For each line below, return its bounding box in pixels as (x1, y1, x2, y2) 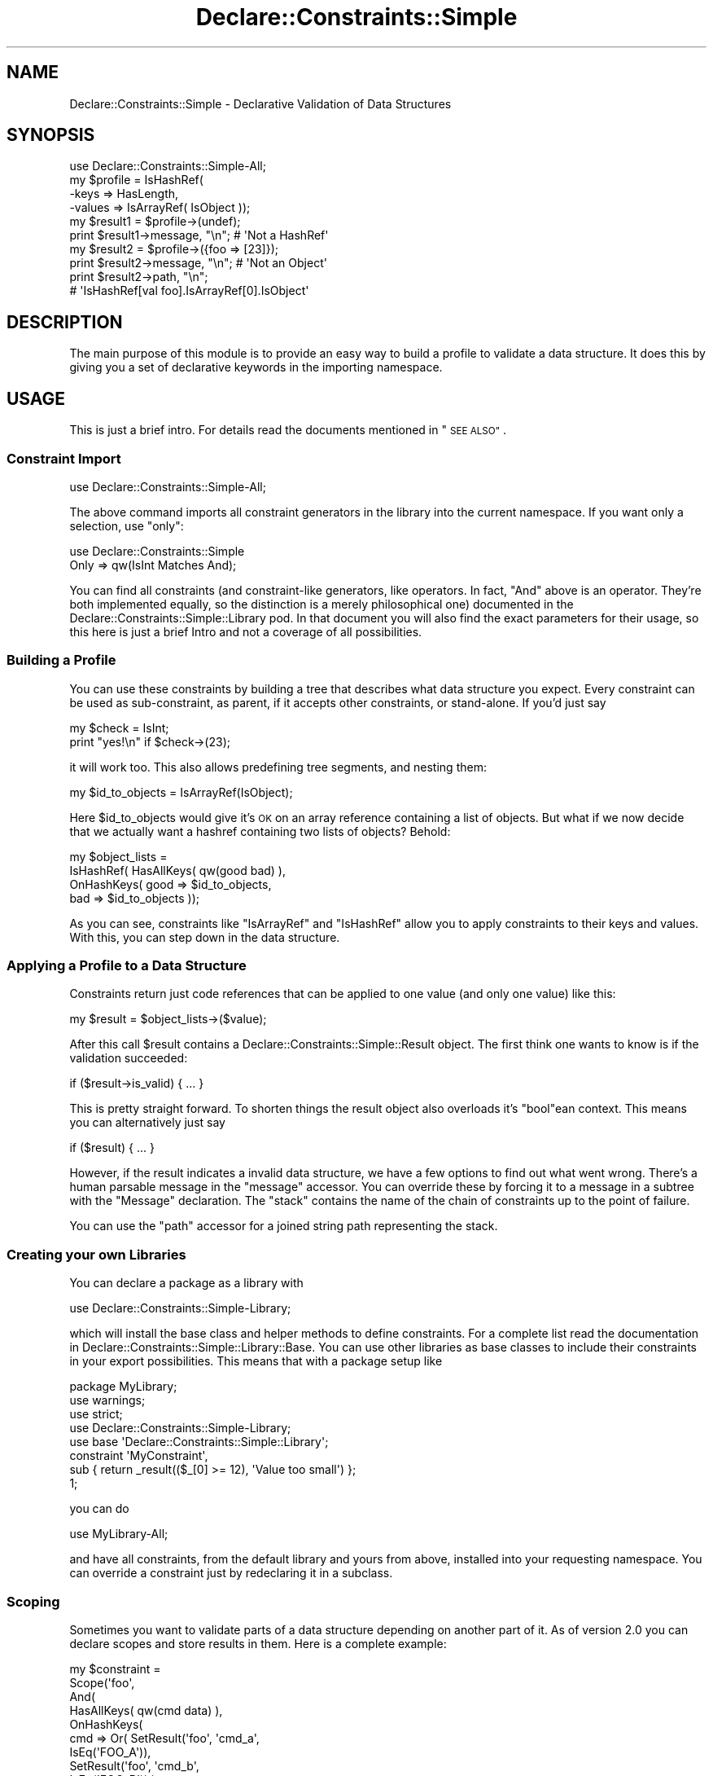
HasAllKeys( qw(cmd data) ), (69, 1703, 223, 1717)
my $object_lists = (69, 849, 168, 864)
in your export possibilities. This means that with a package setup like (69, 1354, 443, 1369)
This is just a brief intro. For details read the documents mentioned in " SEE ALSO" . (69, 423, 507, 437)
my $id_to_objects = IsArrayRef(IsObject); (69, 785, 293, 799)
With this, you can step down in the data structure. (69, 930, 340, 944)
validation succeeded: (69, 1051, 188, 1066)
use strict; (69, 1407, 123, 1422)
